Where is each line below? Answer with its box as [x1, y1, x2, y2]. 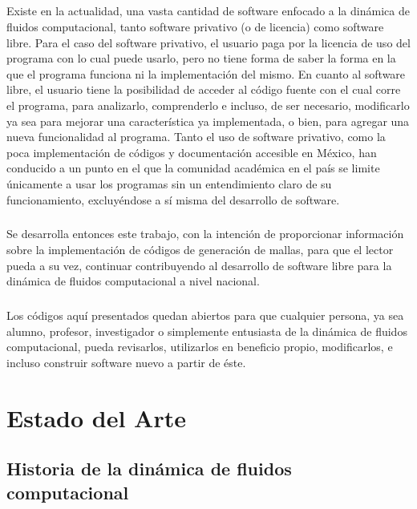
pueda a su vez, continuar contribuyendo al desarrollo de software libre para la [6, 257, 392, 273]
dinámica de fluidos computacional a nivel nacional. [6, 273, 260, 289]
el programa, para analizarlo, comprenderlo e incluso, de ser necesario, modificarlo [6, 96, 410, 113]
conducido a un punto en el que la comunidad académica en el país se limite [6, 160, 380, 176]
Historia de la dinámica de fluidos [6, 456, 292, 481]
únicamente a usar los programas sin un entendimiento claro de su [6, 175, 332, 192]
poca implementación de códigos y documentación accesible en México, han [6, 143, 377, 160]
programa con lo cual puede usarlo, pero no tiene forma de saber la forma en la [6, 50, 396, 67]
